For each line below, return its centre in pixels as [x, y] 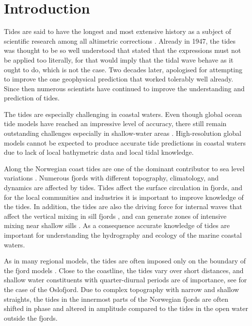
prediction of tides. [32, 98]
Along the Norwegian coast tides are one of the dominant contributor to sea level [124, 168]
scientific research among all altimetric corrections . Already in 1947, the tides [120, 41]
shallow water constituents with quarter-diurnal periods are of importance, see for [126, 280]
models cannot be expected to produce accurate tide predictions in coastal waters [125, 142]
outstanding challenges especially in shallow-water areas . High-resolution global [123, 133]
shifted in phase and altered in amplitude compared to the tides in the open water [126, 308]
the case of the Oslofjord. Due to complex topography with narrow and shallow [122, 289]
